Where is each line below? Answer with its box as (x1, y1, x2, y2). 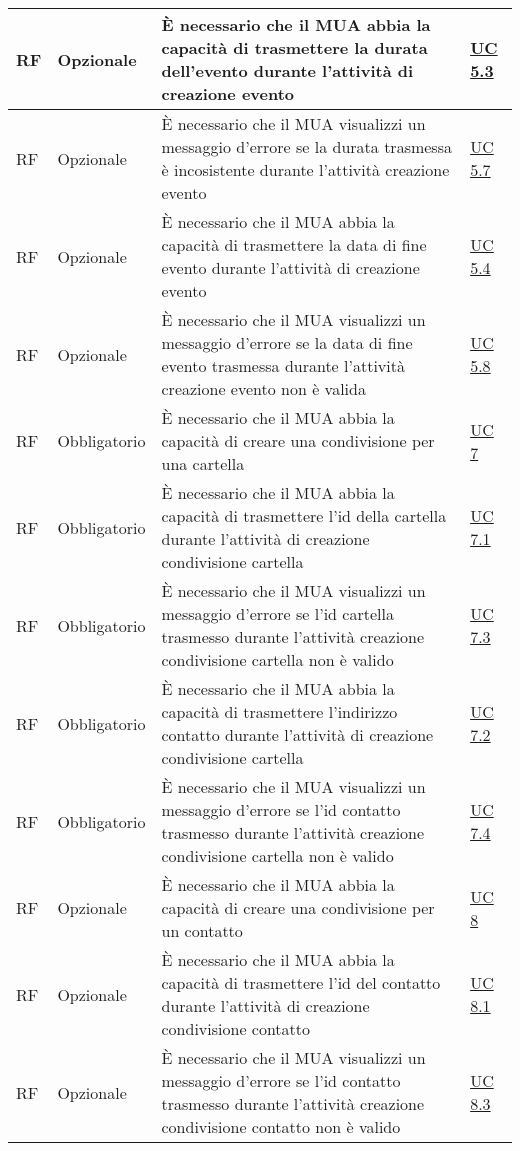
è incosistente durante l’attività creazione (161, 158, 450, 181)
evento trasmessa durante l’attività (161, 354, 405, 377)
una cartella (161, 452, 245, 475)
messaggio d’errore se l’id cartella (161, 602, 394, 625)
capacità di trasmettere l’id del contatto (161, 971, 441, 994)
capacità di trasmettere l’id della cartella (161, 504, 447, 527)
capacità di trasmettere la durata (161, 36, 428, 59)
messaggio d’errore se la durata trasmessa (161, 135, 452, 158)
